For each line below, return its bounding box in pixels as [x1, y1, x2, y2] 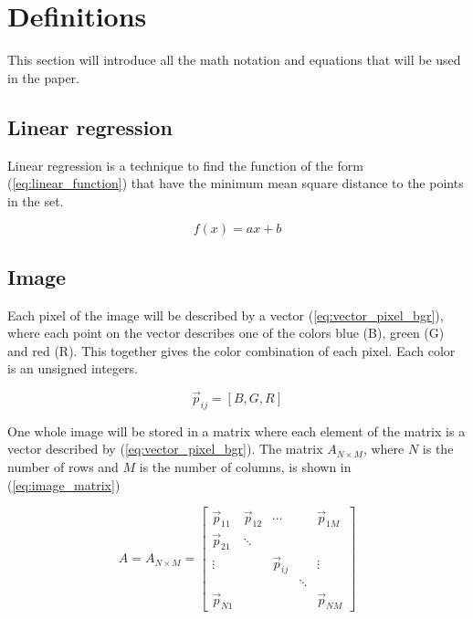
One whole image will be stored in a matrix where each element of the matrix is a [7, 421, 466, 440]
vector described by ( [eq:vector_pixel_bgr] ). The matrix [7, 439, 323, 458]
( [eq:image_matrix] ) [7, 475, 121, 494]
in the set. [7, 191, 64, 210]
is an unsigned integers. [7, 359, 138, 378]
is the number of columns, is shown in [139, 457, 352, 477]
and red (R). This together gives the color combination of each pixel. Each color [7, 341, 456, 360]
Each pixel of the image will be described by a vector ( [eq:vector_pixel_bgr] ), [7, 305, 444, 324]
